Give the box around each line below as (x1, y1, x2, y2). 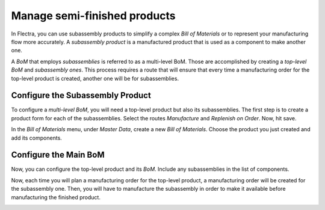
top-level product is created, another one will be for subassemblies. (11, 75, 179, 82)
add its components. (11, 134, 63, 141)
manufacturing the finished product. (11, 193, 101, 201)
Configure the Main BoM (11, 150, 105, 160)
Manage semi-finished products (11, 9, 176, 22)
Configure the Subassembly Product (11, 90, 152, 100)
